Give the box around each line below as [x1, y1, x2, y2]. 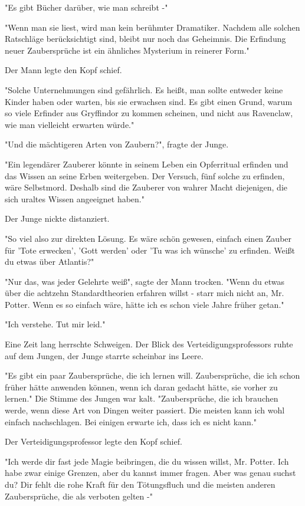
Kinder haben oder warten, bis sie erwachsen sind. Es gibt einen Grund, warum [5, 95, 293, 107]
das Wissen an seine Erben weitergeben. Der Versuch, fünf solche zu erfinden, [5, 169, 285, 182]
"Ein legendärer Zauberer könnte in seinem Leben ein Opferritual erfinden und [5, 157, 288, 170]
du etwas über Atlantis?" [5, 255, 94, 268]
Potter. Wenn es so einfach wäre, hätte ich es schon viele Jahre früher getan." [5, 298, 284, 310]
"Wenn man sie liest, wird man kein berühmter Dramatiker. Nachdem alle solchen [5, 21, 300, 33]
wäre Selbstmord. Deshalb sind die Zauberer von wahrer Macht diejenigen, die [5, 181, 288, 193]
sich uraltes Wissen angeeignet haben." [5, 192, 145, 205]
